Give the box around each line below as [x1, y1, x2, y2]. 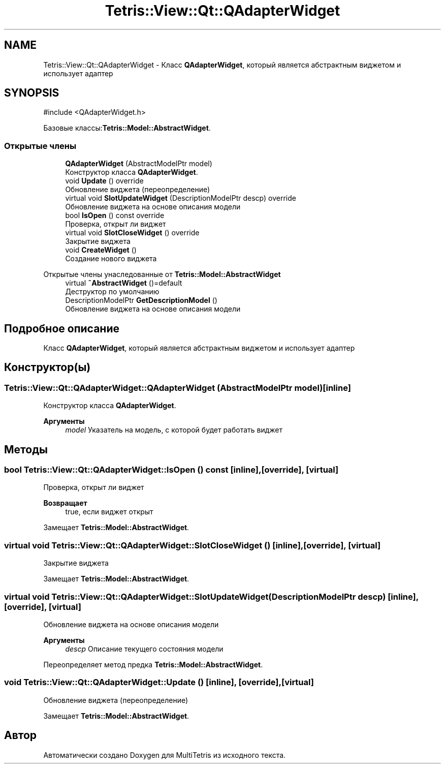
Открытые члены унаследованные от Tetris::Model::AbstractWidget [43, 270, 281, 279]
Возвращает [43, 499, 87, 508]
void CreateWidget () [65, 245, 137, 255]
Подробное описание [4, 322, 119, 335]
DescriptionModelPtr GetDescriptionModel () [65, 296, 217, 305]
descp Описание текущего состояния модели [65, 644, 224, 653]
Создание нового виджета [65, 254, 157, 263]
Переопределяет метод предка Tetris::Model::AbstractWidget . [43, 660, 263, 669]
